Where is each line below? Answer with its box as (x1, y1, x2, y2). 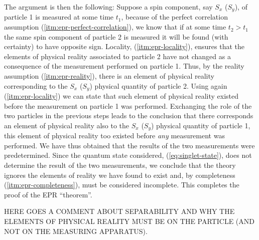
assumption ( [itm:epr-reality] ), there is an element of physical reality (4, 71, 214, 81)
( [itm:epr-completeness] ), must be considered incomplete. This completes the (4, 179, 239, 190)
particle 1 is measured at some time (4, 12, 114, 22)
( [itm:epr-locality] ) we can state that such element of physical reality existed (4, 91, 239, 101)
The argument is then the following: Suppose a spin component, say (4, 2, 213, 12)
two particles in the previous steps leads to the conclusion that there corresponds (4, 110, 253, 121)
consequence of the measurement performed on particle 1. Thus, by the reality (4, 61, 244, 71)
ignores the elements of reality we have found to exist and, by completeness (4, 169, 235, 180)
